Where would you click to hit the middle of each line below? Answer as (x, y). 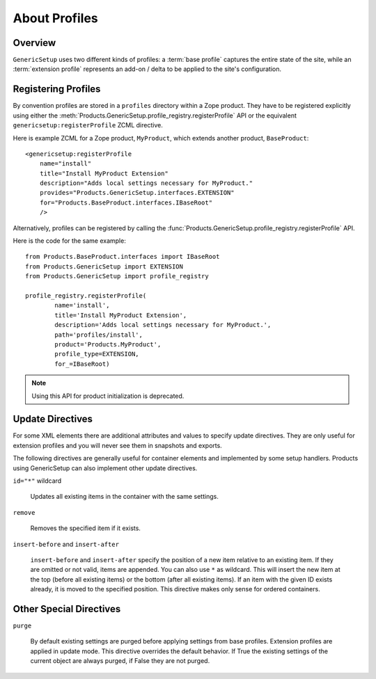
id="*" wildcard (37, 481)
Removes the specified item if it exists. (85, 528)
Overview (34, 43)
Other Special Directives (67, 609)
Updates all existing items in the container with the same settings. (124, 497)
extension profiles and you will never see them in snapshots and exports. (117, 445)
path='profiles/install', (99, 335)
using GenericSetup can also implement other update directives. (105, 468)
